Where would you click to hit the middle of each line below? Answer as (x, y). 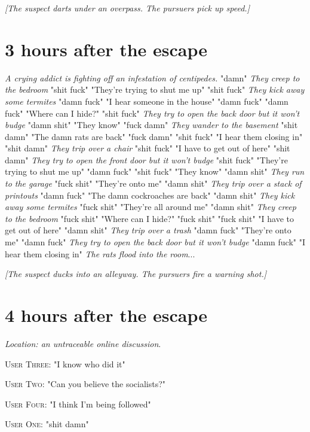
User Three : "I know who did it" (65, 363)
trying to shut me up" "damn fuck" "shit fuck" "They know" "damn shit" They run (155, 171)
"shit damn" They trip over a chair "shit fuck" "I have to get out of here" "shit (148, 148)
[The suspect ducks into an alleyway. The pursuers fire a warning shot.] (136, 274)
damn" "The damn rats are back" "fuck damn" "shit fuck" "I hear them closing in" (154, 136)
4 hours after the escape (106, 315)
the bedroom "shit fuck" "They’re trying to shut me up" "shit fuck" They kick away (155, 89)
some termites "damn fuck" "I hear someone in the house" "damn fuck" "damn (147, 101)
